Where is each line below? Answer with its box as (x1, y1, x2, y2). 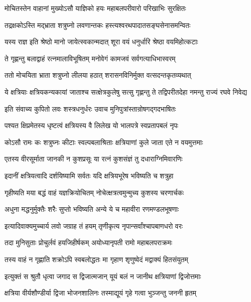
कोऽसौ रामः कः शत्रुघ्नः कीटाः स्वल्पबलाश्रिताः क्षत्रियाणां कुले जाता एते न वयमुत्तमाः (4, 137, 203, 147)
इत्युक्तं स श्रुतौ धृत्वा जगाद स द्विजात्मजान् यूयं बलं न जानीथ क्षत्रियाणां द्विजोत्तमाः (4, 271, 201, 281)
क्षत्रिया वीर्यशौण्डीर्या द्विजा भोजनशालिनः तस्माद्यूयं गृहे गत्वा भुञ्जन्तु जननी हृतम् (4, 288, 196, 298)
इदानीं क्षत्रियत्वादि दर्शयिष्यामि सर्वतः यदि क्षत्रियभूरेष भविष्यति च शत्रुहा (4, 170, 174, 180)
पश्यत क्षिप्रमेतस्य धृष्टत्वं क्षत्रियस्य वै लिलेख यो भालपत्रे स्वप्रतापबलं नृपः (4, 120, 178, 131)
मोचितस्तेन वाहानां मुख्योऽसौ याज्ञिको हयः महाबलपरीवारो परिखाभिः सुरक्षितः (4, 3, 186, 13)
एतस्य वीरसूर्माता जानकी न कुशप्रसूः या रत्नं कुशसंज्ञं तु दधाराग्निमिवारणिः (4, 153, 183, 164)
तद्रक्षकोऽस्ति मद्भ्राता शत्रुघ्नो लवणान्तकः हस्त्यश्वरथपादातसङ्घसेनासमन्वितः (4, 19, 191, 30)
